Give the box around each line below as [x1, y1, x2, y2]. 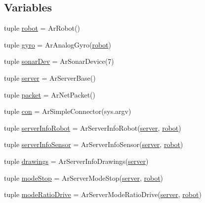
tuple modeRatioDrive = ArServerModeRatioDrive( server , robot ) [4, 189, 202, 200]
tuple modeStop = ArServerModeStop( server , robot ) [4, 172, 164, 183]
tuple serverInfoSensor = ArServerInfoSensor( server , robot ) [4, 139, 183, 150]
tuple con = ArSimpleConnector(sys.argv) [4, 106, 131, 116]
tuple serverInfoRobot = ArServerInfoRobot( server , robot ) [4, 122, 181, 133]
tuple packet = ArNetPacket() [4, 89, 95, 100]
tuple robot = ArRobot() [4, 23, 80, 33]
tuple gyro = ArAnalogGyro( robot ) [4, 39, 111, 50]
